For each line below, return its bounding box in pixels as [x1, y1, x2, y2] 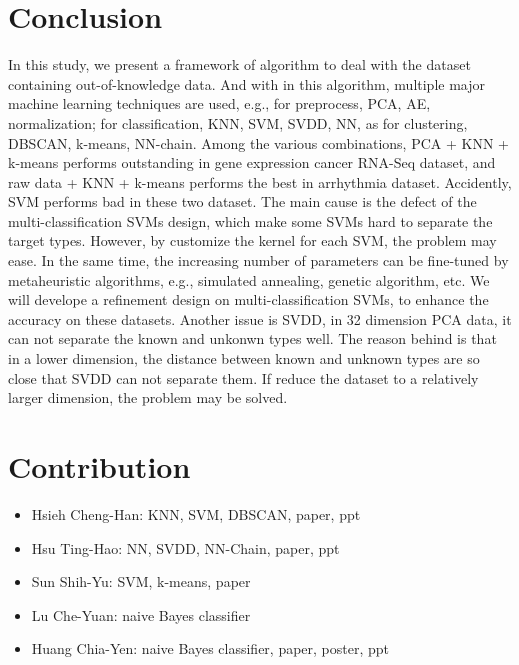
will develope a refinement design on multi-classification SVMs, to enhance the [8, 289, 489, 310]
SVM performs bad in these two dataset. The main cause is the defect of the [8, 191, 477, 212]
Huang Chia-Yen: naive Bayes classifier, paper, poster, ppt [31, 638, 390, 659]
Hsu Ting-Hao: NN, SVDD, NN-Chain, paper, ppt [31, 537, 340, 558]
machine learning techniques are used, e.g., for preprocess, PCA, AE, [8, 93, 431, 114]
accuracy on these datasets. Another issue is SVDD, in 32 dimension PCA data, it [8, 308, 512, 329]
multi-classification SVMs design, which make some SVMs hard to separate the [8, 210, 493, 231]
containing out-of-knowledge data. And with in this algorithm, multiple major [8, 73, 485, 94]
